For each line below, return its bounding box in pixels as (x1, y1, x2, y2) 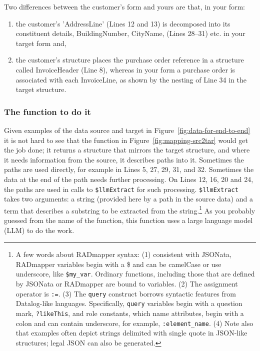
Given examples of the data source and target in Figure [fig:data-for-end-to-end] (4, 124, 250, 135)
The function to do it (4, 105, 91, 117)
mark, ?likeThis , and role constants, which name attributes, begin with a (15, 307, 244, 318)
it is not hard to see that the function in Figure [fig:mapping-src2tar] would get (4, 134, 248, 145)
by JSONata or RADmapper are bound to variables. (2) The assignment (15, 278, 238, 289)
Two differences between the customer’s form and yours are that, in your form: (4, 1, 245, 11)
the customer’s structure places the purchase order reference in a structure (15, 54, 244, 65)
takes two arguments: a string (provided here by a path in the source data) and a (4, 193, 253, 204)
